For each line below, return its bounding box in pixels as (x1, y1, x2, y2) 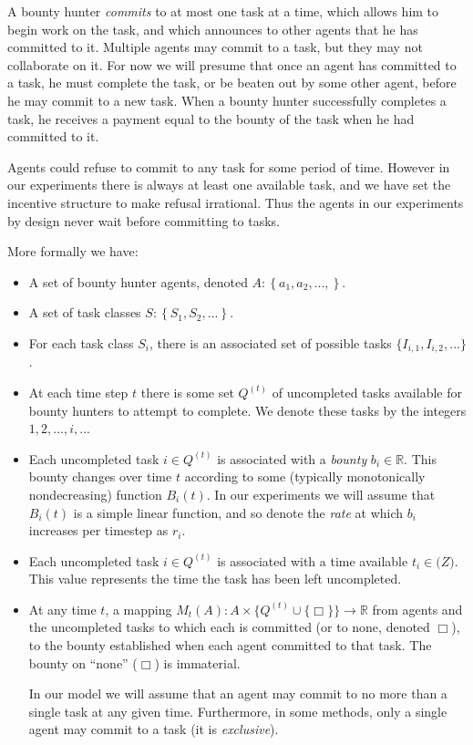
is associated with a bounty (217, 449, 367, 468)
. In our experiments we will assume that (206, 484, 436, 503)
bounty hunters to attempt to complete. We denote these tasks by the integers (28, 400, 467, 419)
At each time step (28, 382, 129, 401)
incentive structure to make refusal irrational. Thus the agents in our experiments (7, 192, 464, 212)
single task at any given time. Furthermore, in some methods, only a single (28, 701, 447, 720)
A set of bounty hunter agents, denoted (28, 272, 248, 291)
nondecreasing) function (28, 484, 162, 503)
